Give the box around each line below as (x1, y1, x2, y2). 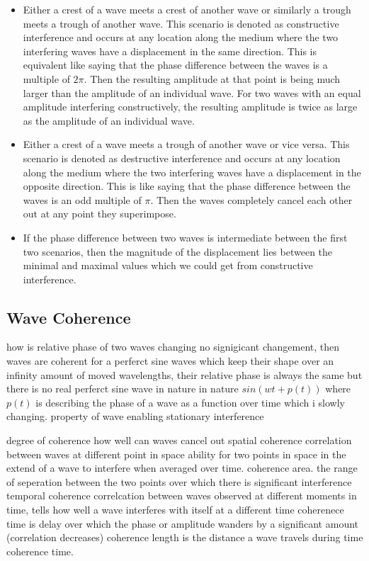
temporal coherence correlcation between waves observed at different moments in (6, 488, 357, 503)
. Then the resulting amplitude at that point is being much (84, 71, 341, 86)
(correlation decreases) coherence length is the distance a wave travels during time (6, 530, 363, 545)
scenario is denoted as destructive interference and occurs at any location (23, 150, 341, 165)
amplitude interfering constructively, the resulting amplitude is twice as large (23, 99, 358, 114)
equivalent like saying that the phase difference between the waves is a (23, 57, 328, 72)
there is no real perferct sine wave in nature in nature (6, 381, 239, 396)
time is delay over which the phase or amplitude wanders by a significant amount (6, 516, 359, 531)
